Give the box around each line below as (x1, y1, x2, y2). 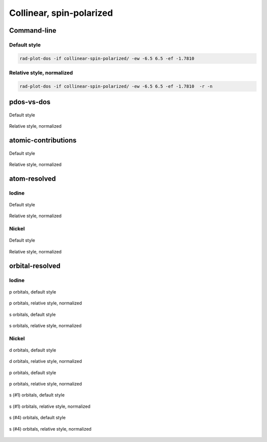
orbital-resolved (9, 261, 61, 270)
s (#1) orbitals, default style (9, 392, 65, 398)
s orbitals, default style (9, 311, 56, 317)
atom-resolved (9, 174, 56, 183)
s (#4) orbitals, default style (9, 415, 66, 421)
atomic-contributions (9, 136, 77, 145)
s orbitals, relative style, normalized (9, 322, 82, 329)
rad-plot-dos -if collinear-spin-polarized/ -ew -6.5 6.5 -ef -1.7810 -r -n (19, 83, 213, 89)
